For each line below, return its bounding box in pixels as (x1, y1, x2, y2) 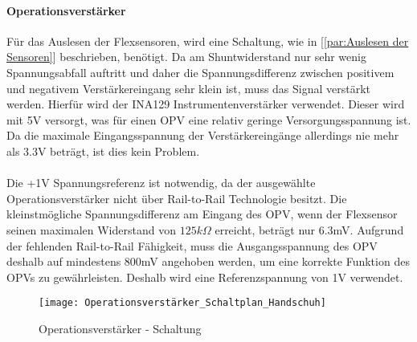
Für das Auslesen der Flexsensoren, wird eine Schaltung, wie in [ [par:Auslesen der (6, 32, 409, 49)
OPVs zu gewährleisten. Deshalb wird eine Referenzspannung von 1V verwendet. (6, 268, 403, 285)
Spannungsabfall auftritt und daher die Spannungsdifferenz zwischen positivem (6, 63, 395, 80)
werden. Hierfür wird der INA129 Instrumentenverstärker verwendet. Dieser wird (6, 96, 405, 112)
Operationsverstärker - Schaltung (39, 320, 202, 336)
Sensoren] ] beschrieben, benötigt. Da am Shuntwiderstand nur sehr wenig (6, 48, 366, 65)
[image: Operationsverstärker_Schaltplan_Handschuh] (39, 297, 326, 309)
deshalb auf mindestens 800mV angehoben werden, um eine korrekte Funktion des (6, 253, 410, 270)
